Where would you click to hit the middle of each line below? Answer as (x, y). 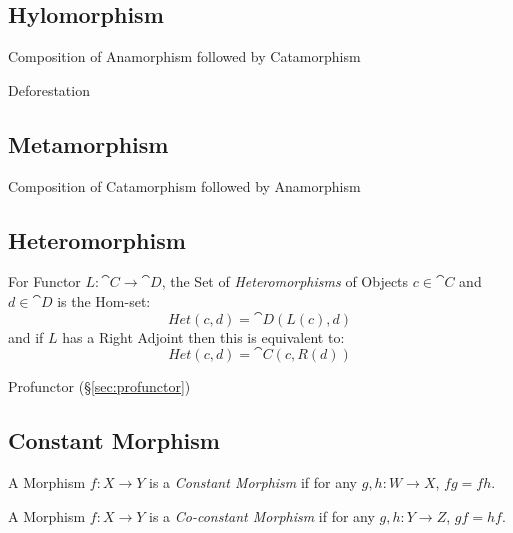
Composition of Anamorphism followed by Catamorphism (184, 56)
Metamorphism (88, 143)
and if (26, 336)
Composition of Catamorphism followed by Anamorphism (184, 185)
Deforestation (49, 89)
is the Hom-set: (104, 300)
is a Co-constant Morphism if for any (262, 515)
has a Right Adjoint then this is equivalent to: (203, 336)
